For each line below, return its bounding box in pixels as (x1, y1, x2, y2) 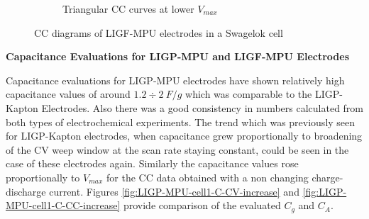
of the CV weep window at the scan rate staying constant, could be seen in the (6, 142, 349, 157)
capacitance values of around (6, 86, 131, 101)
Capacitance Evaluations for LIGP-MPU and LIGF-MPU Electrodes (6, 49, 350, 64)
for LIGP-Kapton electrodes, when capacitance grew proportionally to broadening (6, 128, 363, 143)
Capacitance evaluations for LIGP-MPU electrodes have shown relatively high (6, 72, 345, 87)
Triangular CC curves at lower (62, 1, 194, 16)
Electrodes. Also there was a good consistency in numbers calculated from (41, 100, 364, 115)
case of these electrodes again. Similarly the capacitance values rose (6, 156, 299, 171)
